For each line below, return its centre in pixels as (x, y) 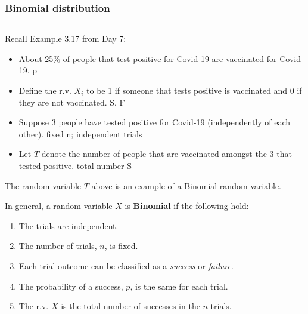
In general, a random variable (59, 206)
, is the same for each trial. (179, 286)
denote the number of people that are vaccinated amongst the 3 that (167, 154)
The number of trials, (58, 246)
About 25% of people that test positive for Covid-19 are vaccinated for (148, 58)
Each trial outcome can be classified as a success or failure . (126, 265)
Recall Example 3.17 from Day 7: (66, 39)
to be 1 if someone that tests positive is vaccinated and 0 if (194, 90)
